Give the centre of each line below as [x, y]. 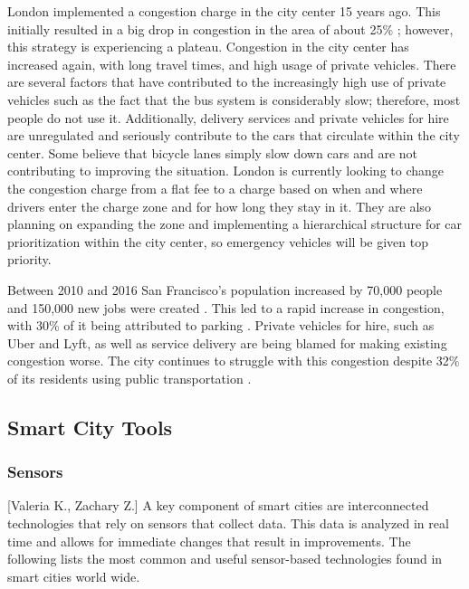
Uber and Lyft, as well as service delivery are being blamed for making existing [227, 342]
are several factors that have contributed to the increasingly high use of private [227, 82]
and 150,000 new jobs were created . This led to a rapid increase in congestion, [226, 307]
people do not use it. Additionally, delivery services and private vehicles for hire [228, 117]
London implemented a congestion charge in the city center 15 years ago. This [224, 11]
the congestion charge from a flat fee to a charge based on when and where [215, 188]
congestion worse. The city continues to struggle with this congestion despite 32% [234, 361]
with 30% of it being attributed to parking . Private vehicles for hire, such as [221, 325]
